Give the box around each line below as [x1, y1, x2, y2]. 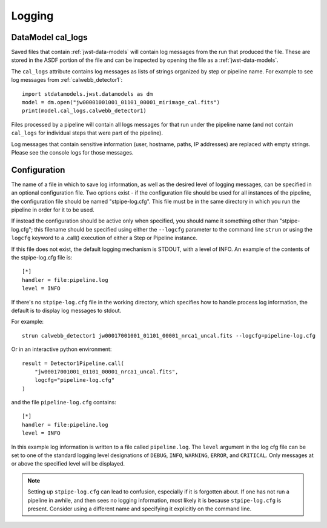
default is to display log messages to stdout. [11, 307, 122, 314]
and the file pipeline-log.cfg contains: [11, 399, 116, 406]
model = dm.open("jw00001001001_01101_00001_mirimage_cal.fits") [22, 99, 220, 106]
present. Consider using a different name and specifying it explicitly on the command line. [27, 505, 252, 512]
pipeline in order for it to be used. [11, 206, 94, 213]
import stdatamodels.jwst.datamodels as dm [22, 90, 153, 97]
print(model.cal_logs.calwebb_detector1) [22, 107, 147, 115]
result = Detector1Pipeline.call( [22, 359, 124, 367]
